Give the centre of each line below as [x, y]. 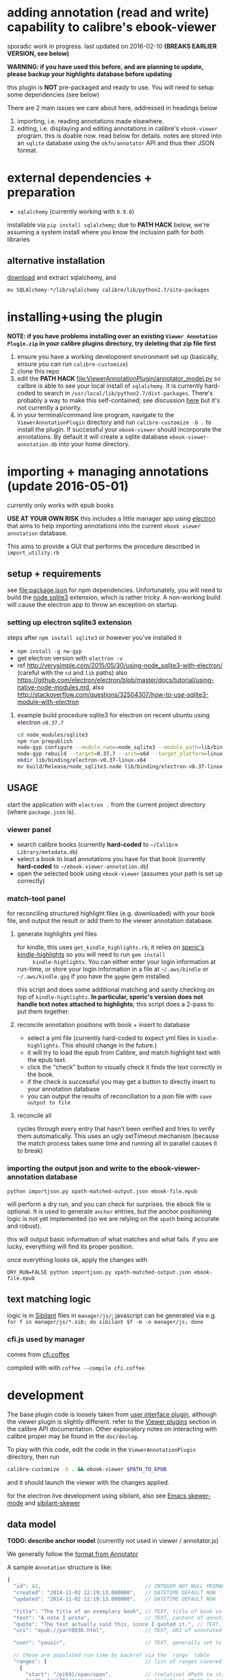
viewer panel [29, 829]
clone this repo [38, 371]
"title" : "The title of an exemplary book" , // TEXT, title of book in [118, 1611]
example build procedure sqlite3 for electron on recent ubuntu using [113, 715]
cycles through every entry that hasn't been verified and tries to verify [116, 1129]
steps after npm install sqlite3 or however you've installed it [94, 637]
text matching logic [49, 1299]
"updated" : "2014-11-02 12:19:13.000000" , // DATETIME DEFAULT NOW [114, 1599]
